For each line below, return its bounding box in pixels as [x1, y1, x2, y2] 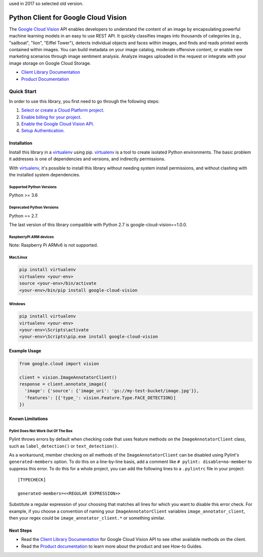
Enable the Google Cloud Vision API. [21, 121, 94, 127]
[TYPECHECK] [18, 477, 46, 482]
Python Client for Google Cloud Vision [9, 13, 127, 21]
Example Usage [9, 347, 41, 353]
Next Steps [9, 528, 32, 534]
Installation [9, 140, 33, 146]
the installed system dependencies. [9, 172, 80, 177]
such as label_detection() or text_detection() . [9, 443, 119, 449]
